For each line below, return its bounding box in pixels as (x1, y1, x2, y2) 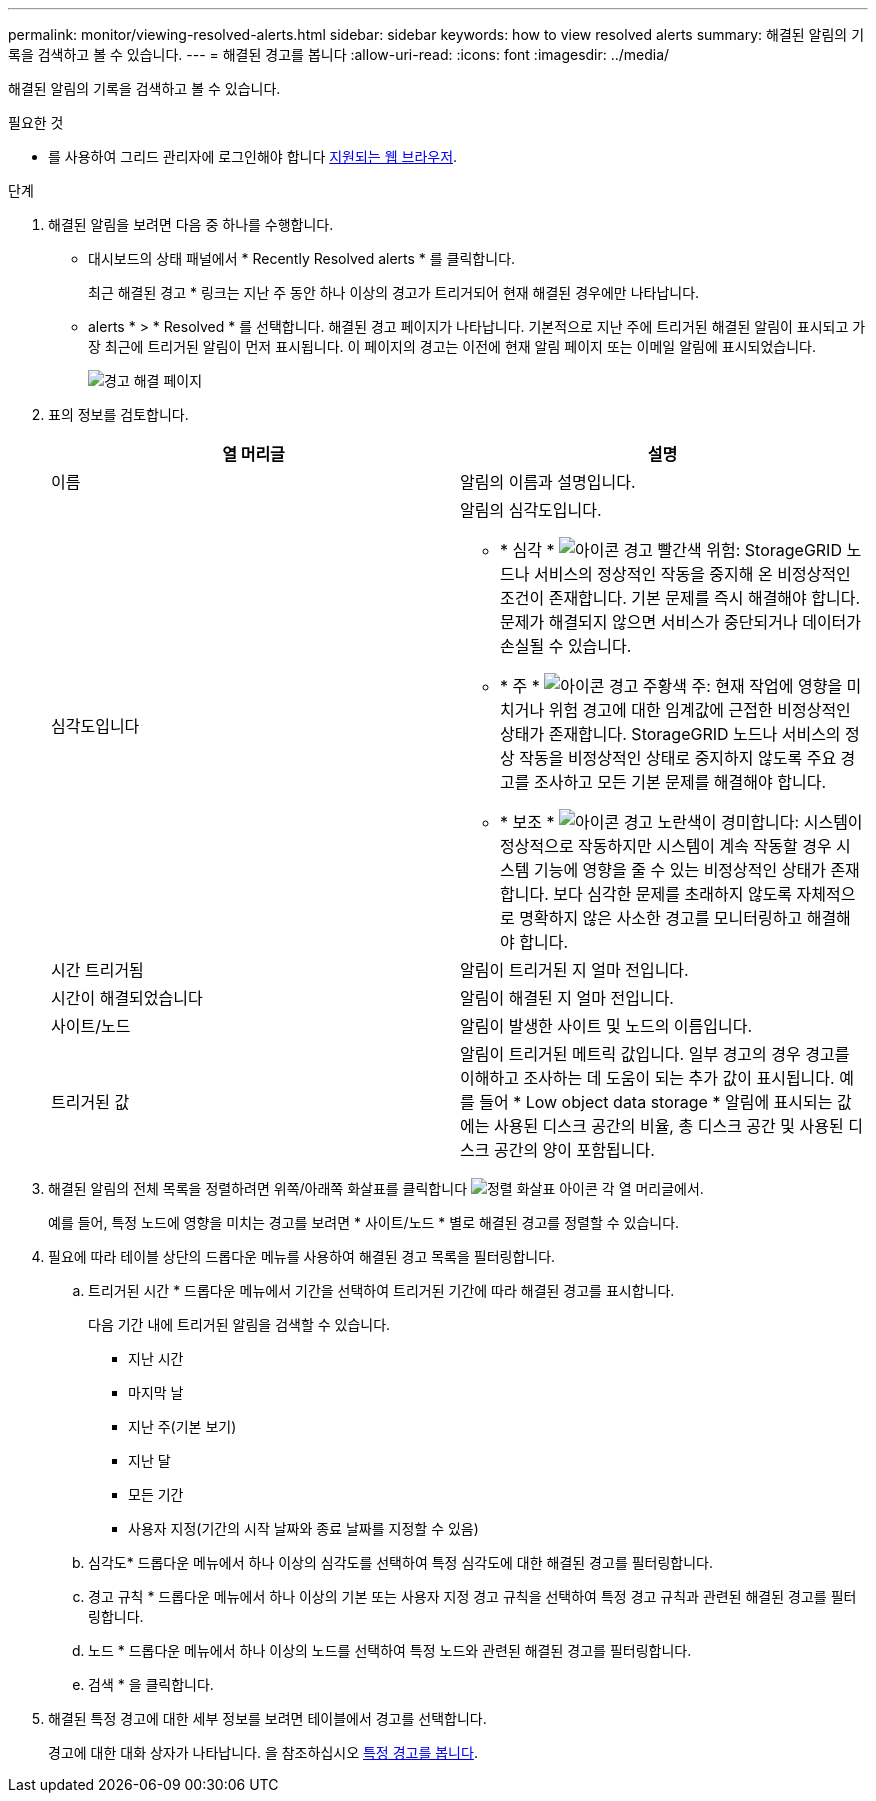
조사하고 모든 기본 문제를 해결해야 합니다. (533, 772, 827, 792)
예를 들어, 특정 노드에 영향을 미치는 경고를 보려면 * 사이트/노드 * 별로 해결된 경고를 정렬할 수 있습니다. (48, 1214, 680, 1231)
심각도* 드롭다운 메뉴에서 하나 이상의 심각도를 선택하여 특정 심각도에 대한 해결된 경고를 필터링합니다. (88, 1554, 714, 1571)
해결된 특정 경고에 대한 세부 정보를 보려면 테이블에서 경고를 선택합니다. (48, 1710, 487, 1727)
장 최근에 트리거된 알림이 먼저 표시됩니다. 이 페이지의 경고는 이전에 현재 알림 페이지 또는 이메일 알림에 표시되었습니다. (88, 338, 816, 355)
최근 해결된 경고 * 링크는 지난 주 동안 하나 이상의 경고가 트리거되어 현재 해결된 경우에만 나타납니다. (88, 284, 700, 301)
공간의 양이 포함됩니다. (493, 1140, 655, 1160)
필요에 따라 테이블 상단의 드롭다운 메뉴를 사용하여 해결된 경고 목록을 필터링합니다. (48, 1248, 556, 1265)
